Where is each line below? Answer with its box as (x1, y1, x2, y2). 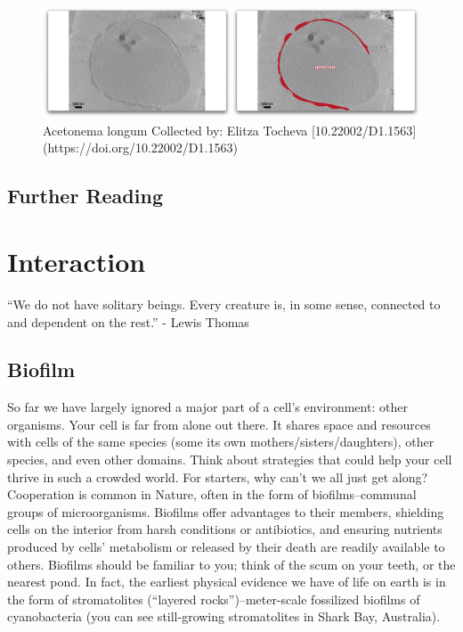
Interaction (7, 242, 146, 279)
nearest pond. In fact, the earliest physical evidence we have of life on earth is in (7, 572, 446, 591)
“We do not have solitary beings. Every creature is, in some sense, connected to (7, 294, 441, 313)
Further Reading (7, 182, 163, 209)
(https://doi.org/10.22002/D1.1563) (43, 138, 238, 157)
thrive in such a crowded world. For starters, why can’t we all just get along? (7, 467, 428, 486)
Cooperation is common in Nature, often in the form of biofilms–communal (7, 485, 417, 504)
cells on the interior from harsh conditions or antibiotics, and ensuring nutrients (7, 520, 443, 538)
